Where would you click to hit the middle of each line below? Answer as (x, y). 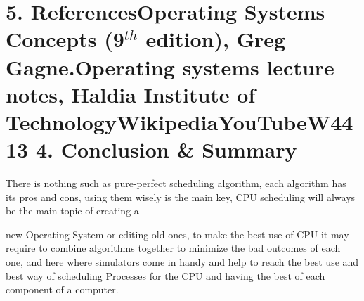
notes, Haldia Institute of (131, 94)
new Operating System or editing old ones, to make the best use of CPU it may (177, 234)
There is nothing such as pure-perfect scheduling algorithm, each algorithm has (176, 183)
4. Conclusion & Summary (166, 149)
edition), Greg (216, 39)
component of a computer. (62, 289)
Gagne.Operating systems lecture (170, 66)
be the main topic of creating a (72, 211)
